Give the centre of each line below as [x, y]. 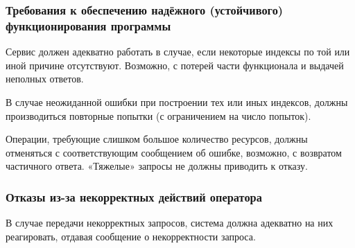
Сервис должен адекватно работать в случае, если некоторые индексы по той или [178, 52]
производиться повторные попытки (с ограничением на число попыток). [158, 115]
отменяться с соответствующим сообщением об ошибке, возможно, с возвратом [174, 152]
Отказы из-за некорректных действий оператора [134, 196]
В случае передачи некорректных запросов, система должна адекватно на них [170, 223]
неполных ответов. [45, 79]
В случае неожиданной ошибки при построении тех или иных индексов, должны [177, 101]
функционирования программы [88, 25]
